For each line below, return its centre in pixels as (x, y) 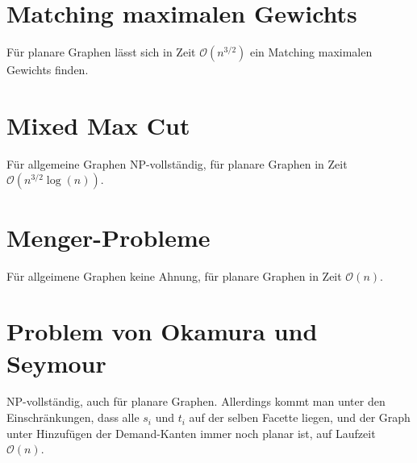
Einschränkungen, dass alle (73, 417)
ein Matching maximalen (311, 52)
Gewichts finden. (48, 70)
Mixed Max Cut (98, 125)
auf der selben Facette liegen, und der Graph (300, 417)
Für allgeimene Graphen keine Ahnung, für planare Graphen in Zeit (174, 275)
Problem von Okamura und (162, 331)
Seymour (56, 363)
